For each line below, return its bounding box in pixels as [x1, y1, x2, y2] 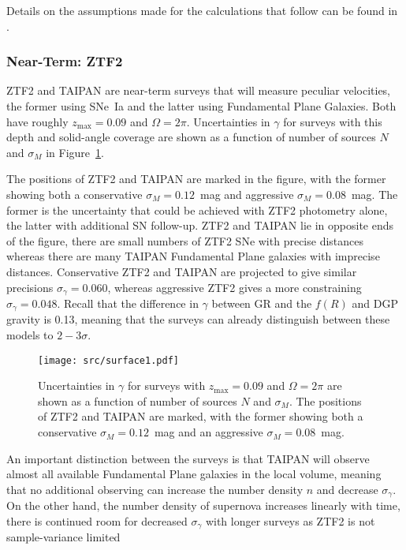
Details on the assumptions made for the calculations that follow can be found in [6, 2, 398, 18]
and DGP [352, 294, 398, 311]
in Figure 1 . [46, 144, 104, 160]
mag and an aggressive [154, 424, 263, 440]
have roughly [6, 113, 69, 129]
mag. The [351, 185, 398, 202]
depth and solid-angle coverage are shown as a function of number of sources [6, 129, 376, 145]
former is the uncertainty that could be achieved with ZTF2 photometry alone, [6, 201, 388, 218]
